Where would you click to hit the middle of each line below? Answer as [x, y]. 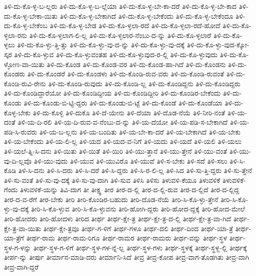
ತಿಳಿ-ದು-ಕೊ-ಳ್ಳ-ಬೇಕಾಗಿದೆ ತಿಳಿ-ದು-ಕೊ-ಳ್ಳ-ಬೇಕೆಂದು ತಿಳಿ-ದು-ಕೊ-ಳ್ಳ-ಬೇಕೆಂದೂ [146, 16]
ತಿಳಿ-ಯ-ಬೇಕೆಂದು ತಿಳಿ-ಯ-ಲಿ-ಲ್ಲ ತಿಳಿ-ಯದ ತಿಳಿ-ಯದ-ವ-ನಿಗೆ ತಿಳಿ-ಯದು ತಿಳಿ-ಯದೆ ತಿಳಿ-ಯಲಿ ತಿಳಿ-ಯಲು [123, 141]
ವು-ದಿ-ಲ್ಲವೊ [18, 160]
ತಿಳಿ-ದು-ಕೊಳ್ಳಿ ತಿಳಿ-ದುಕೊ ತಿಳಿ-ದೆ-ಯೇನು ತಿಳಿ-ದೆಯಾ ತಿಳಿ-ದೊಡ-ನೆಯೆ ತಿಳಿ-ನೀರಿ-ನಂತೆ [129, 112]
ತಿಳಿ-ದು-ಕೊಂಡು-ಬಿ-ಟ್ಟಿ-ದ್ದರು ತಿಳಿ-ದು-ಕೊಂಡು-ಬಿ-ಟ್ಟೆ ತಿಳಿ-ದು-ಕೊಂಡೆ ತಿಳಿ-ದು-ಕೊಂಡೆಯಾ [123, 102]
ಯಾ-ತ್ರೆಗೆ [14, 238]
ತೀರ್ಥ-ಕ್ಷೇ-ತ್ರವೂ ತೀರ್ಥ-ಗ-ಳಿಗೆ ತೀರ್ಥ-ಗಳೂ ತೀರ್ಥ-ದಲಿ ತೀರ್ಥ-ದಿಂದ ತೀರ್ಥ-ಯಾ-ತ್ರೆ [138, 228]
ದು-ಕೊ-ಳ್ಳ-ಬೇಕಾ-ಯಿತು [31, 16]
